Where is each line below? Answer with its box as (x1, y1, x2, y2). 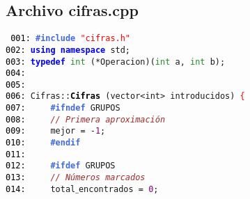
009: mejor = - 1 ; (6, 126, 106, 136)
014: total (6, 184, 76, 194)
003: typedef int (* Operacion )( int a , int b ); (6, 56, 226, 67)
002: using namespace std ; (6, 45, 131, 55)
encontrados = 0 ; (78, 184, 159, 194)
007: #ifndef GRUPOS (6, 103, 120, 113)
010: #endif (6, 138, 81, 148)
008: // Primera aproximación (6, 114, 166, 125)
